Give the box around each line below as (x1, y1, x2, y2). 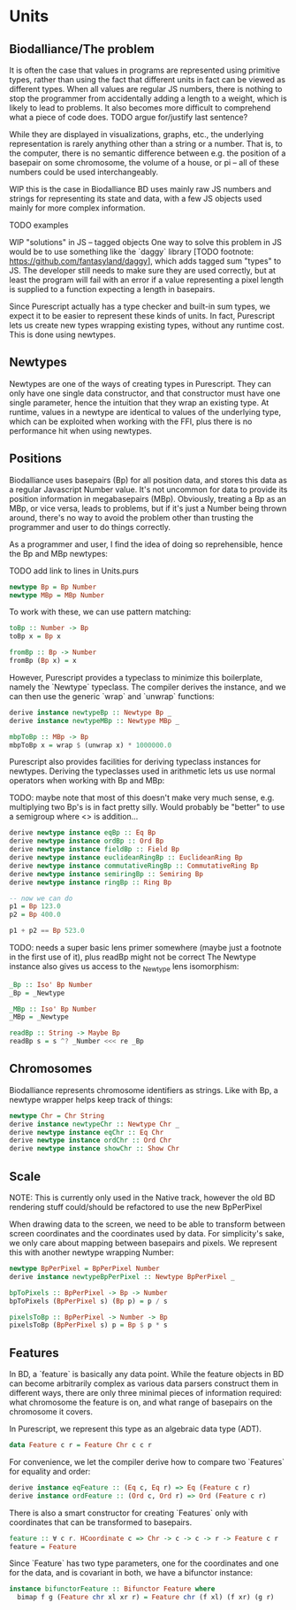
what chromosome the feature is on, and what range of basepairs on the (9, 1397, 273, 1408)
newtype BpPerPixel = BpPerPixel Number (9, 1264, 161, 1274)
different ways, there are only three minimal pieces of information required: (9, 1388, 283, 1398)
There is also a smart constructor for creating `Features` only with (9, 1507, 249, 1518)
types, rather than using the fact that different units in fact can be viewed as (9, 74, 285, 85)
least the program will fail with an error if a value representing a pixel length (9, 274, 285, 285)
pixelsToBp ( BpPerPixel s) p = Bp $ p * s (9, 1321, 168, 1329)
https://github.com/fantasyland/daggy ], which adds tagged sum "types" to (9, 256, 282, 266)
